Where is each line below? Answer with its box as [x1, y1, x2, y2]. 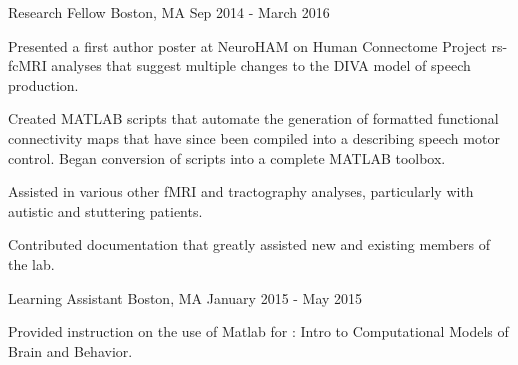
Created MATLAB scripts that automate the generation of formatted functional [8, 108, 499, 129]
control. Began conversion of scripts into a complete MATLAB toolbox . [8, 147, 446, 168]
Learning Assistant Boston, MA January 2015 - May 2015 [8, 287, 363, 308]
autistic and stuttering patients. [8, 200, 203, 221]
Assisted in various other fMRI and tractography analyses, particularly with [8, 181, 474, 202]
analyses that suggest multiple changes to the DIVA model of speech [51, 55, 471, 76]
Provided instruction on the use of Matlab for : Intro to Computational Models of [8, 321, 509, 342]
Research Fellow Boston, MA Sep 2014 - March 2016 [8, 2, 330, 22]
